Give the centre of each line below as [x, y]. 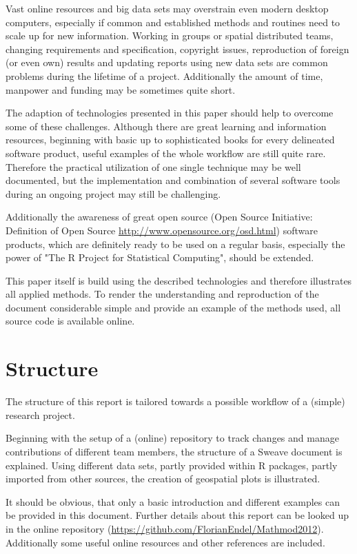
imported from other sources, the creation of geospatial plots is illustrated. [163, 479]
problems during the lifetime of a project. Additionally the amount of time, [164, 75]
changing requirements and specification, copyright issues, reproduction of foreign [177, 49]
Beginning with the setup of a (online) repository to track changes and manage [172, 438]
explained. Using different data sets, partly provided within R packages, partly [172, 465]
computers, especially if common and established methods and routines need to [173, 22]
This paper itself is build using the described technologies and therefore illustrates [179, 280]
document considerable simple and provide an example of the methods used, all [173, 307]
